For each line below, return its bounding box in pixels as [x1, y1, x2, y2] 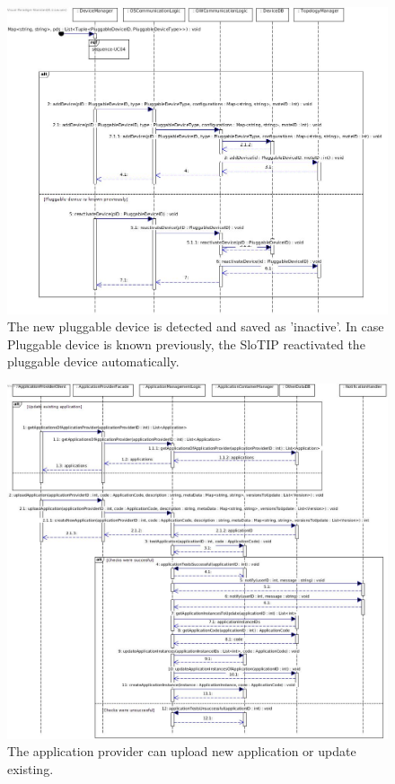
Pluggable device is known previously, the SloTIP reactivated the [7, 334, 365, 353]
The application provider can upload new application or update [7, 742, 356, 761]
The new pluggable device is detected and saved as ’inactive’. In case [7, 317, 384, 336]
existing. [7, 759, 54, 778]
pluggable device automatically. [7, 352, 180, 371]
